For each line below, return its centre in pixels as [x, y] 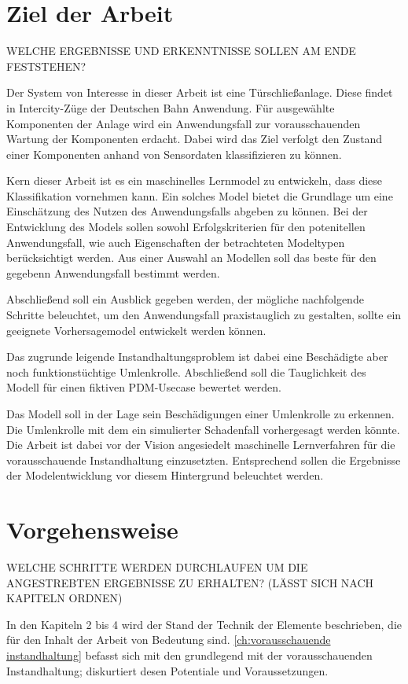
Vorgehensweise [92, 530]
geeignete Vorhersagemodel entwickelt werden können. [136, 330]
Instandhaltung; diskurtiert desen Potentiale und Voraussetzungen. [167, 670]
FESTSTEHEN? [46, 66]
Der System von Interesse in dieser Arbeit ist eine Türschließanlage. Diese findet [200, 92]
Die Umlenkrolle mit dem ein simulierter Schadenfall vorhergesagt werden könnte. [203, 429]
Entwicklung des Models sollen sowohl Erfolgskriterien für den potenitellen [186, 227]
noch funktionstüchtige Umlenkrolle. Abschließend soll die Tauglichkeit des [186, 371]
